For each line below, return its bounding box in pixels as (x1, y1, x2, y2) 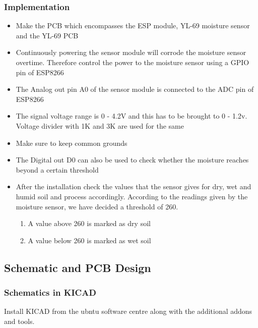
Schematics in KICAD (4, 286, 96, 299)
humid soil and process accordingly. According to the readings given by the (16, 191, 248, 201)
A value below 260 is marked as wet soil (28, 235, 151, 245)
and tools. (4, 315, 35, 326)
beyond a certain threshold (16, 164, 99, 175)
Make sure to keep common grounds (16, 137, 127, 148)
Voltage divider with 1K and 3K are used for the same (16, 120, 184, 131)
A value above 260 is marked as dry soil (28, 218, 151, 229)
